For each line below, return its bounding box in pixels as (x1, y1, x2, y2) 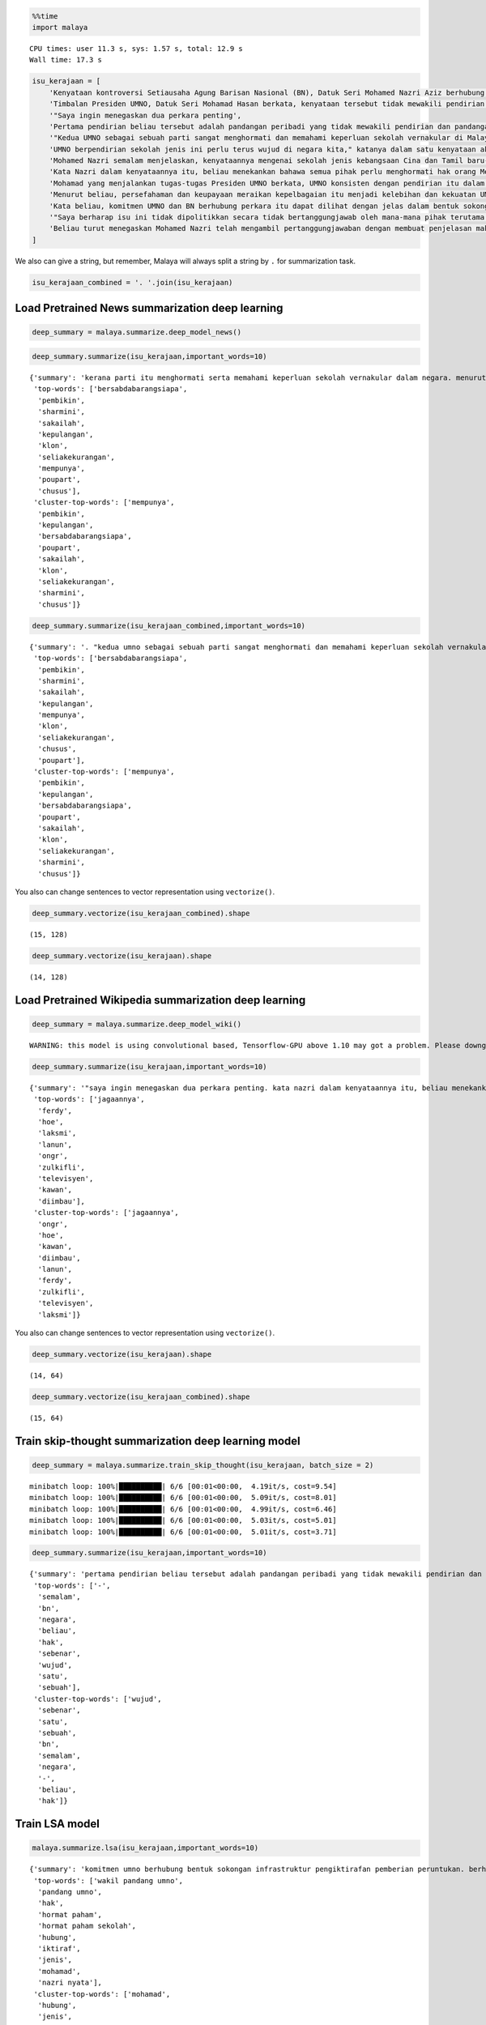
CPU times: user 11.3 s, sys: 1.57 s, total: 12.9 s (29, 44, 243, 53)
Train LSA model (15, 1817, 100, 1831)
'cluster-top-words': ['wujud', (33, 1694, 162, 1703)
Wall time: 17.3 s (29, 55, 103, 65)
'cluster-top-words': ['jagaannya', (33, 1208, 180, 1217)
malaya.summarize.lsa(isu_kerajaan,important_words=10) (32, 1844, 259, 1852)
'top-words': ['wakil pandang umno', (33, 1876, 184, 1885)
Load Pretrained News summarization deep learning (15, 301, 283, 315)
